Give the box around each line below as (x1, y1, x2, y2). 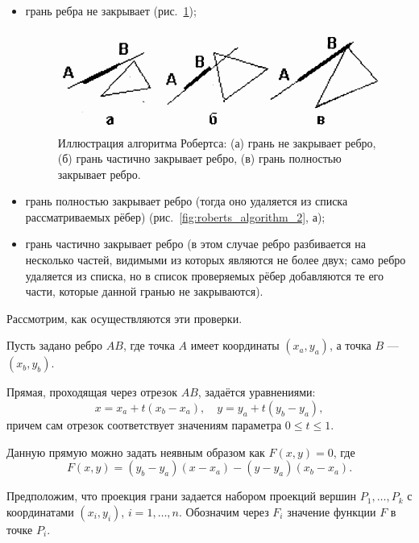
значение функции (287, 503, 376, 520)
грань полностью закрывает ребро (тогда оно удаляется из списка (25, 193, 348, 209)
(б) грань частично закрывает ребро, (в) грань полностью (57, 150, 342, 167)
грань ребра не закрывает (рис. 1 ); (25, 2, 197, 19)
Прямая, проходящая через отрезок (6, 383, 177, 400)
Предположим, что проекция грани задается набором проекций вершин (6, 487, 357, 504)
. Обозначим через (178, 503, 269, 520)
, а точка (329, 337, 371, 354)
